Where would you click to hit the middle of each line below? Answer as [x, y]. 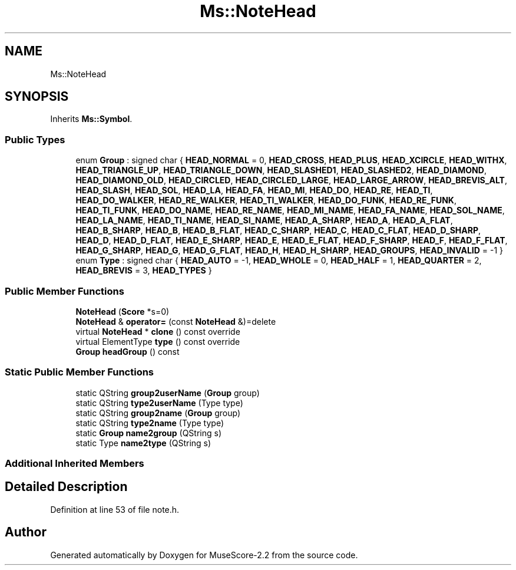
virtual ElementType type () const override [158, 341]
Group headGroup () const [128, 351]
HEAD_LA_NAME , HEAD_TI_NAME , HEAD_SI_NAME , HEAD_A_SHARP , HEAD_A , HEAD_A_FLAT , [264, 220]
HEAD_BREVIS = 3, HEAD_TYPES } [144, 271]
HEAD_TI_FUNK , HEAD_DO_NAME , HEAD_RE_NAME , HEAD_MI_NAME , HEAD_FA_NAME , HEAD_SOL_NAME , [290, 210]
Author [26, 532]
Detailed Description [66, 487]
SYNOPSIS [37, 97]
